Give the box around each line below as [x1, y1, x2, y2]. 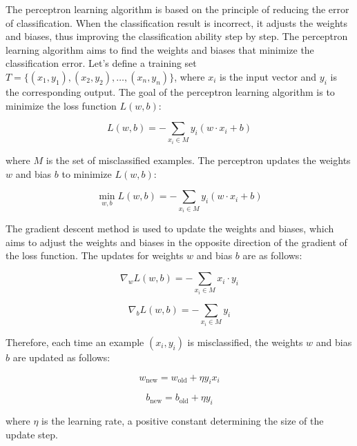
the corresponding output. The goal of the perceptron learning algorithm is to [6, 84, 335, 99]
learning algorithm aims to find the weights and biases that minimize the [6, 42, 314, 57]
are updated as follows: [12, 350, 110, 364]
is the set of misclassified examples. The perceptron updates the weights [46, 153, 351, 168]
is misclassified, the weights [187, 335, 303, 349]
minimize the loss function [6, 98, 117, 112]
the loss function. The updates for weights [6, 248, 184, 263]
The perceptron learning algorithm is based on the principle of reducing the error [6, 2, 349, 16]
